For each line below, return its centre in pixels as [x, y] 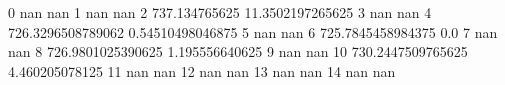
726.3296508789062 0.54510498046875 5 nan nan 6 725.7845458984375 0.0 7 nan [253, 31]
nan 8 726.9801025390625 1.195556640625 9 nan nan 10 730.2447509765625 [238, 51]
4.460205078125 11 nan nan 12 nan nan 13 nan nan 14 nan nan [202, 70]
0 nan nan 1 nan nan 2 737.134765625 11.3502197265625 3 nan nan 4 [220, 12]
